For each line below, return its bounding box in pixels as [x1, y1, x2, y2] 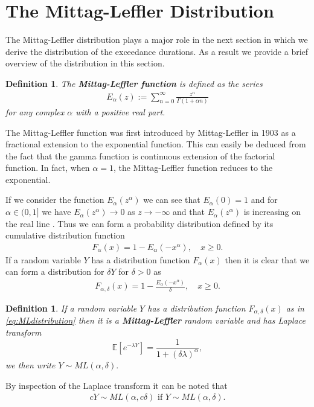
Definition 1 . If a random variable [5, 301, 137, 314]
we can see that [143, 193, 200, 206]
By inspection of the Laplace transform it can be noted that [5, 379, 228, 391]
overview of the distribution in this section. [5, 57, 165, 69]
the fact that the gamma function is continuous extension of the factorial [5, 149, 275, 162]
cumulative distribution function [5, 229, 125, 242]
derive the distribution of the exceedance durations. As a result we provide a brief [5, 45, 309, 57]
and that [173, 205, 205, 218]
